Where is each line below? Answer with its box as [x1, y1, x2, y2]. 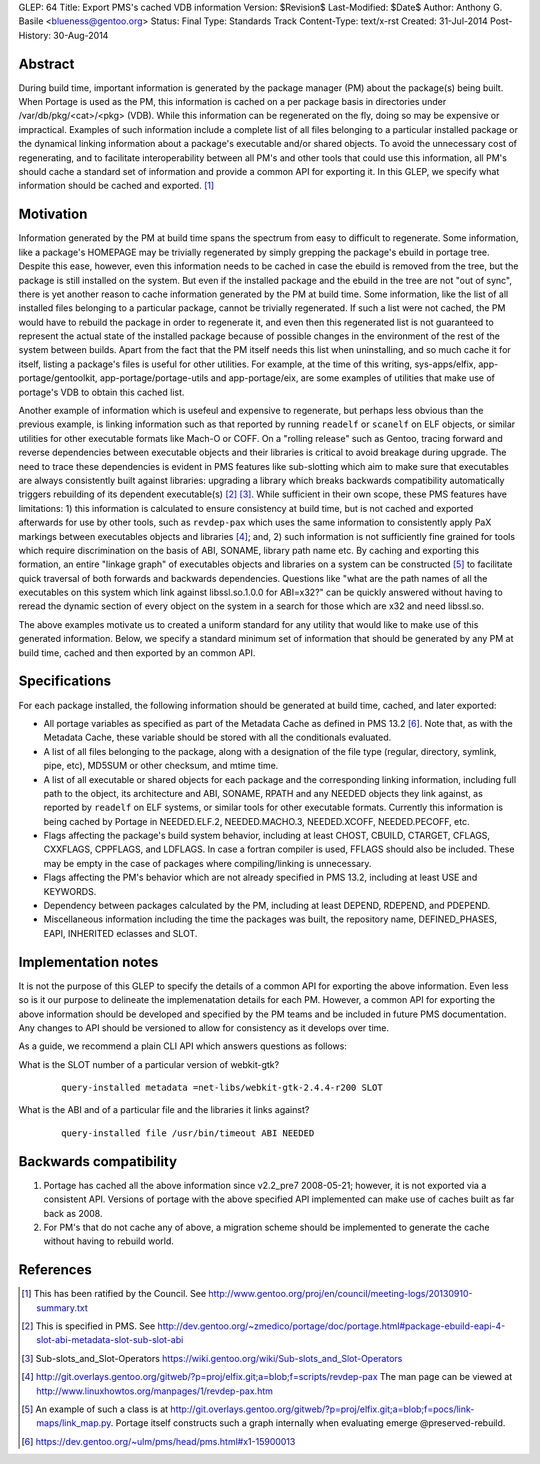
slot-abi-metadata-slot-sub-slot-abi [36, 1334, 184, 1346]
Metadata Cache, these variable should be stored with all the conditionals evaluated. [43, 731, 392, 744]
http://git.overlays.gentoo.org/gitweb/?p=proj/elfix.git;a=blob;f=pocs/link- [170, 1403, 475, 1415]
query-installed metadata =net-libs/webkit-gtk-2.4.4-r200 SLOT [61, 1082, 384, 1094]
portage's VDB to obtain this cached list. [18, 386, 185, 398]
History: [18, 29, 52, 41]
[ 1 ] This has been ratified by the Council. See [21, 1288, 207, 1300]
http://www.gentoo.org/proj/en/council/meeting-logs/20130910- [208, 1288, 473, 1300]
